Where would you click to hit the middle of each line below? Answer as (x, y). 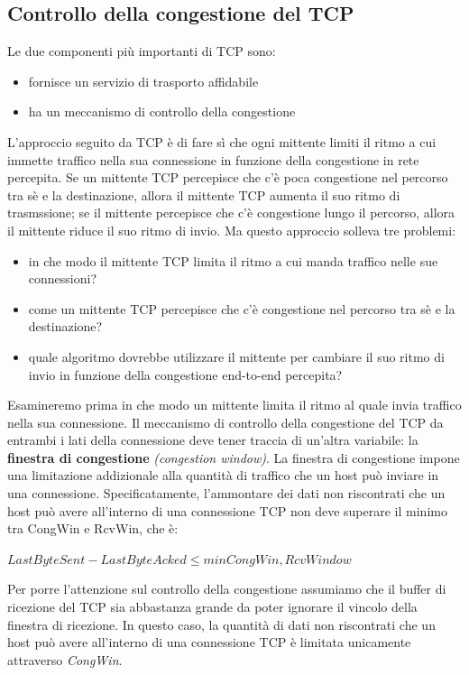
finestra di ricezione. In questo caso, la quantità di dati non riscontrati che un (221, 624)
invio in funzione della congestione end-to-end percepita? (185, 374)
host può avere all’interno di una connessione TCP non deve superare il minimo (227, 510)
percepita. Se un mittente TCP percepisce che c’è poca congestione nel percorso (228, 177)
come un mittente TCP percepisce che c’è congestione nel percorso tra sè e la (242, 308)
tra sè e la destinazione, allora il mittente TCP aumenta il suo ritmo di (204, 194)
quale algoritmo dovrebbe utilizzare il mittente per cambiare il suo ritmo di (236, 356)
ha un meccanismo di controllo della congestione (162, 111)
